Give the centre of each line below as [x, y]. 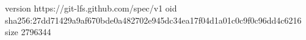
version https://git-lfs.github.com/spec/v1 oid [91, 8]
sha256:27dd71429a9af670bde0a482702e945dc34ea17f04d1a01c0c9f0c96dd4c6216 [153, 20]
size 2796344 [28, 32]
